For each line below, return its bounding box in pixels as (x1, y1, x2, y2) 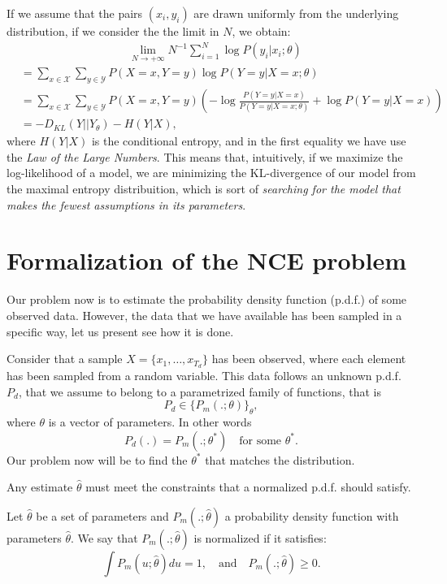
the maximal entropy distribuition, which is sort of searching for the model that (7, 180, 401, 197)
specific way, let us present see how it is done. (7, 322, 234, 340)
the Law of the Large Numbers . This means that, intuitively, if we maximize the (7, 148, 403, 165)
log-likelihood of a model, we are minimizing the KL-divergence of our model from (7, 164, 416, 181)
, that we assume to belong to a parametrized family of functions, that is (18, 383, 381, 400)
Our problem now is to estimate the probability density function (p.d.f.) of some (7, 291, 407, 308)
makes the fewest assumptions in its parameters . (7, 196, 246, 213)
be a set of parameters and (36, 507, 169, 524)
